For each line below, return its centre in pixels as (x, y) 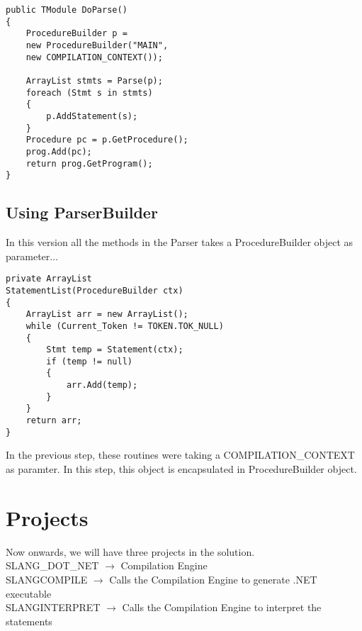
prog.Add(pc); (59, 151)
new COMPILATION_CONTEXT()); (94, 57)
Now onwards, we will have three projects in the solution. (130, 551)
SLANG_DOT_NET (52, 565)
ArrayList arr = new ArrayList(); (107, 314)
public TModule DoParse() (67, 10)
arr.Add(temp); (102, 385)
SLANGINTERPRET (53, 607)
